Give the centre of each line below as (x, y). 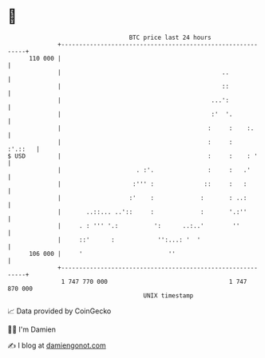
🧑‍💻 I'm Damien (32, 329)
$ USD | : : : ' (133, 156)
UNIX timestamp (168, 295)
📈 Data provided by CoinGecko (59, 311)
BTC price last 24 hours (170, 37)
